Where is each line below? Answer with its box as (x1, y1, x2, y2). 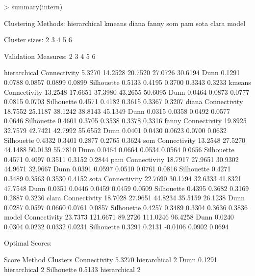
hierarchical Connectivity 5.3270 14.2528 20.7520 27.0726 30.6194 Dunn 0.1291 (4, 67, 240, 78)
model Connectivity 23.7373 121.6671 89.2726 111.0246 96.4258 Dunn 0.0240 (4, 212, 234, 222)
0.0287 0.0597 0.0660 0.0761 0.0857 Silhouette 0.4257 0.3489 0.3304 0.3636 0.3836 (4, 202, 248, 212)
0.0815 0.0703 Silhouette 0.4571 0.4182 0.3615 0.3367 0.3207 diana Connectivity (4, 96, 243, 107)
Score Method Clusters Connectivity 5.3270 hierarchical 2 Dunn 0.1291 (4, 254, 217, 265)
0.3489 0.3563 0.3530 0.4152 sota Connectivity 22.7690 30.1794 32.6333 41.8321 (4, 173, 242, 183)
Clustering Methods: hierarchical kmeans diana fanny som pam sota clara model (4, 18, 246, 28)
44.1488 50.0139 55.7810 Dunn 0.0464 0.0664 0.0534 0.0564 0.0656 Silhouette (4, 144, 234, 155)
